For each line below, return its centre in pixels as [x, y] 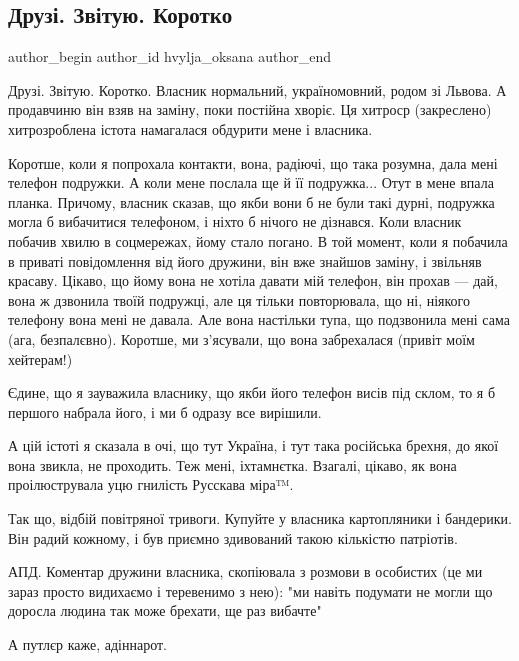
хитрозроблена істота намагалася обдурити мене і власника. [190, 128]
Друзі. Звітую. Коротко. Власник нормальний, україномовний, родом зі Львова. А [257, 89]
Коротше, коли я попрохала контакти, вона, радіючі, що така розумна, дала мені [253, 162]
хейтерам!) [40, 358]
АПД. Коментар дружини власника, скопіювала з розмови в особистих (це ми [245, 571]
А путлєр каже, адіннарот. [88, 644]
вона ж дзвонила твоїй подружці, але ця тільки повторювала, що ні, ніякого [239, 299]
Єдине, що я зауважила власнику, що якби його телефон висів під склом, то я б [252, 392]
